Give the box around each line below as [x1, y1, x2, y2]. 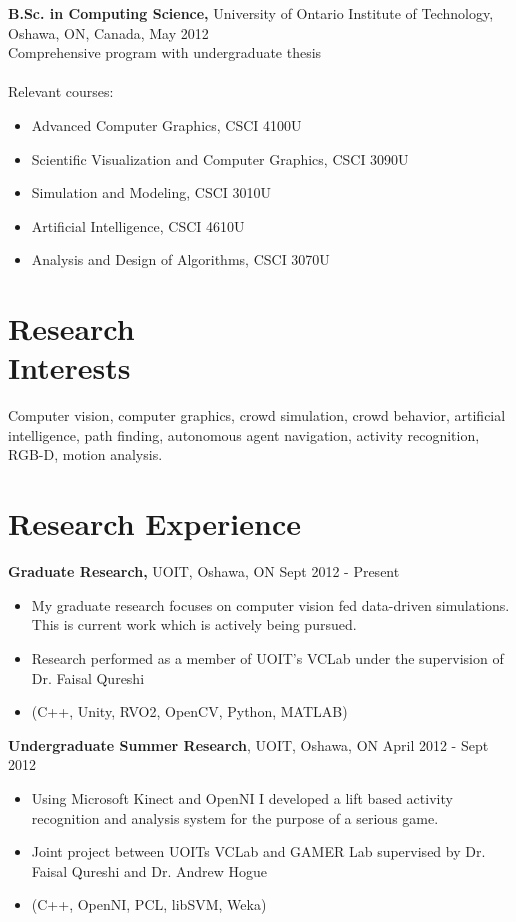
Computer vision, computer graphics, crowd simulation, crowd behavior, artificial [8, 405, 506, 426]
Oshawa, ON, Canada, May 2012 [8, 22, 209, 43]
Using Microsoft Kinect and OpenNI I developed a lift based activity [31, 787, 453, 808]
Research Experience [8, 503, 301, 544]
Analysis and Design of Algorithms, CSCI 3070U [31, 249, 330, 270]
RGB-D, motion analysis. [8, 444, 163, 465]
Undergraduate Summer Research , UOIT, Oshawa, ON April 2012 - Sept [8, 734, 489, 755]
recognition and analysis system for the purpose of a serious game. [31, 807, 439, 828]
